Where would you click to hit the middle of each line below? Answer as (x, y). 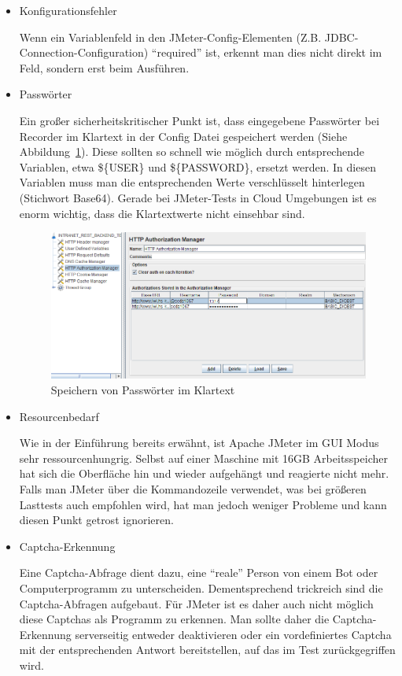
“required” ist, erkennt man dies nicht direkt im (267, 52)
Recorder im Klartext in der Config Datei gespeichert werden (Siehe (183, 136)
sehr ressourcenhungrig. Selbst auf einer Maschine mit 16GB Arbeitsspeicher (203, 458)
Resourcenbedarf (59, 416)
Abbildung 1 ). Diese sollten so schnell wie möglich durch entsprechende (192, 151)
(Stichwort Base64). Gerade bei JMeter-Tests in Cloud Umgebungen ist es (198, 197)
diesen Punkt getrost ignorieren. (96, 520)
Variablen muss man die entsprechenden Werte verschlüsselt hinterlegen (192, 182)
